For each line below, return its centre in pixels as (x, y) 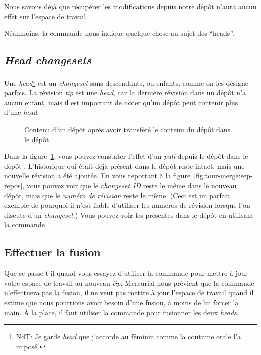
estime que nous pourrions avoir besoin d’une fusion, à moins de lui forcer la (121, 302)
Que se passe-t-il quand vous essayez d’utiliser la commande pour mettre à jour (126, 273)
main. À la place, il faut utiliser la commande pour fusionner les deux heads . (121, 312)
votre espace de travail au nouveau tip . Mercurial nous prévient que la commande (129, 282)
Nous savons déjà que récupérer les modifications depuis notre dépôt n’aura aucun (130, 6)
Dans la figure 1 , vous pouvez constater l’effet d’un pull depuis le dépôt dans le (126, 156)
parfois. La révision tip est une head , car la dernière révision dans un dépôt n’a (125, 93)
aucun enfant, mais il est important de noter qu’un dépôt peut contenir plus (121, 102)
